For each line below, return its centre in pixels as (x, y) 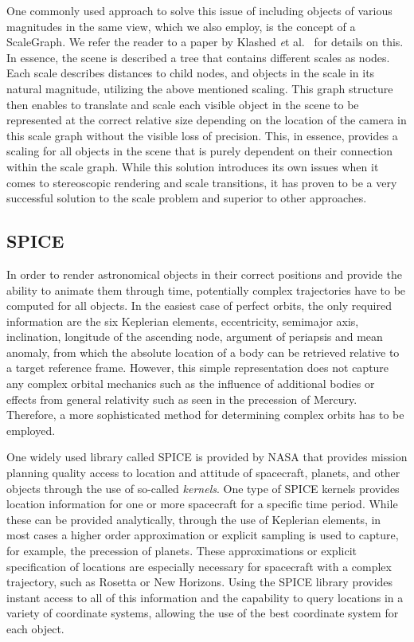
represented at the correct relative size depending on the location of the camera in (207, 120)
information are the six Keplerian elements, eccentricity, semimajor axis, (183, 321)
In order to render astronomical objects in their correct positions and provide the (204, 274)
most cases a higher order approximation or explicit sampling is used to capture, (203, 535)
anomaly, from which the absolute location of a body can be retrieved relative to (203, 352)
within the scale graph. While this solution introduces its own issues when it (193, 166)
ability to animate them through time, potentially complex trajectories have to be (206, 290)
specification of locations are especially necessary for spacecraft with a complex (199, 566)
